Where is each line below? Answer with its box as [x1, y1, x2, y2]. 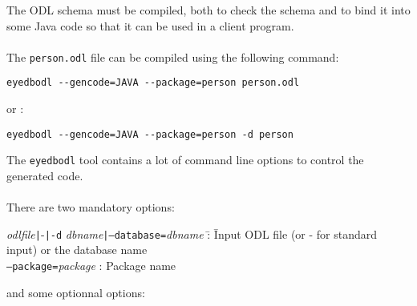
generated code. [6, 167, 83, 183]
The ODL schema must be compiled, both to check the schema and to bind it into [6, 2, 411, 18]
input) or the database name [6, 241, 148, 258]
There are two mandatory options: [6, 199, 175, 215]
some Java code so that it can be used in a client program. [6, 17, 294, 34]
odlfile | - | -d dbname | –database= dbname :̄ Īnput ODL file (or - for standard [6, 225, 378, 242]
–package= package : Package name [6, 257, 176, 274]
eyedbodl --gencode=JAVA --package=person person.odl [6, 77, 300, 89]
